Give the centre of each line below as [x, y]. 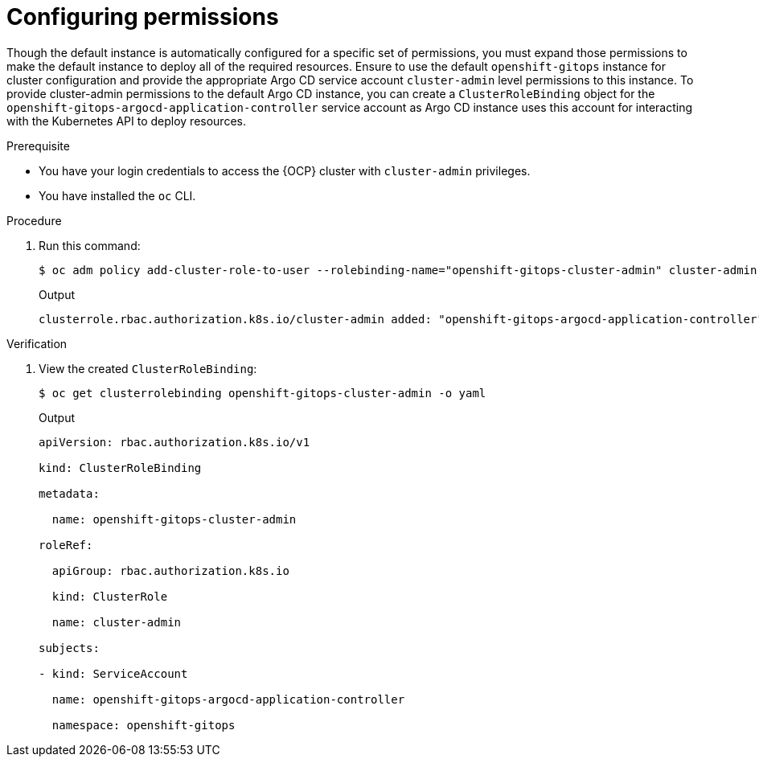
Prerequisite [38, 146]
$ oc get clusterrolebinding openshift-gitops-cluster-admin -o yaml [263, 393]
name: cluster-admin [117, 622]
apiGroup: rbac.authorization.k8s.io [170, 570]
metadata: [69, 493]
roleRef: [66, 545]
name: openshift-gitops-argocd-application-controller [228, 699]
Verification [37, 343]
